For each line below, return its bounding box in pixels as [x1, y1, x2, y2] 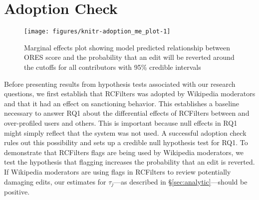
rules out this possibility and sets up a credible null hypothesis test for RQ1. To [4, 137, 248, 148]
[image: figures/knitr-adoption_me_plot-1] [24, 28, 171, 35]
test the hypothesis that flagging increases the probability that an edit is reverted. [4, 157, 255, 167]
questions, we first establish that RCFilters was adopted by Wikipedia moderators [4, 88, 256, 99]
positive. [4, 186, 30, 197]
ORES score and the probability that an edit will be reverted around [24, 52, 235, 62]
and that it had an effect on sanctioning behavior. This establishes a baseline [4, 98, 240, 108]
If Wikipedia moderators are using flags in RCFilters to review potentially [4, 166, 231, 177]
